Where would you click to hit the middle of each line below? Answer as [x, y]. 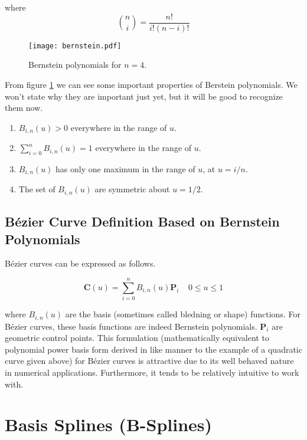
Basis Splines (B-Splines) [109, 424]
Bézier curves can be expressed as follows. [80, 263]
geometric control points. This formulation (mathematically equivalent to [137, 338]
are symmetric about [132, 189]
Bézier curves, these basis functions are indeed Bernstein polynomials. [131, 326]
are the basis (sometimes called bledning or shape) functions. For [183, 314]
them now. [24, 108]
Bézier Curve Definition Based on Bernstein [142, 221]
